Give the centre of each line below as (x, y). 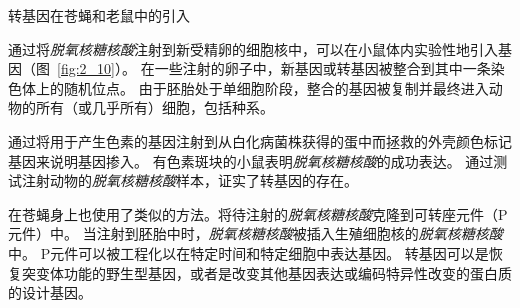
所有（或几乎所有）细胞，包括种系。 (154, 107)
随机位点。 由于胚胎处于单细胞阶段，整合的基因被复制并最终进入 (276, 87)
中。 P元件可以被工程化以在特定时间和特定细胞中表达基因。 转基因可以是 (248, 252)
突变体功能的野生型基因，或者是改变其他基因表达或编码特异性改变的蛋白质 (266, 272)
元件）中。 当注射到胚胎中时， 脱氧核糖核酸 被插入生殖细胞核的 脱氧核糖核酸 (255, 233)
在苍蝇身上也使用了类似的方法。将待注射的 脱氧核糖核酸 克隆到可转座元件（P (258, 213)
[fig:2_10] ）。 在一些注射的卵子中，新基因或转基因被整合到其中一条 (274, 68)
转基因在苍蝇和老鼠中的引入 (99, 15)
